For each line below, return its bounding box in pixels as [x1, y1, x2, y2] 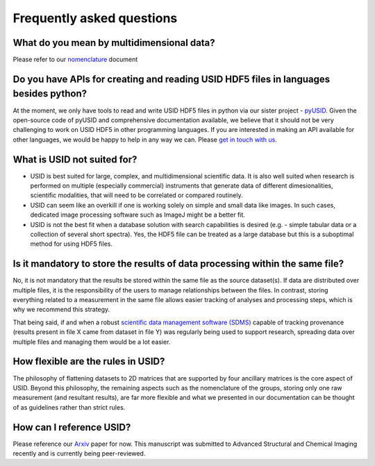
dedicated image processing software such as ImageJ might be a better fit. [30, 210, 246, 219]
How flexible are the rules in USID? [12, 356, 165, 367]
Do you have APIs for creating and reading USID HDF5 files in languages [12, 73, 330, 85]
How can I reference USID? [12, 421, 131, 433]
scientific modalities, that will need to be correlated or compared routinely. [30, 191, 243, 199]
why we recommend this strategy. [12, 306, 110, 314]
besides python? [12, 88, 87, 100]
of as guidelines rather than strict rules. [12, 403, 126, 411]
